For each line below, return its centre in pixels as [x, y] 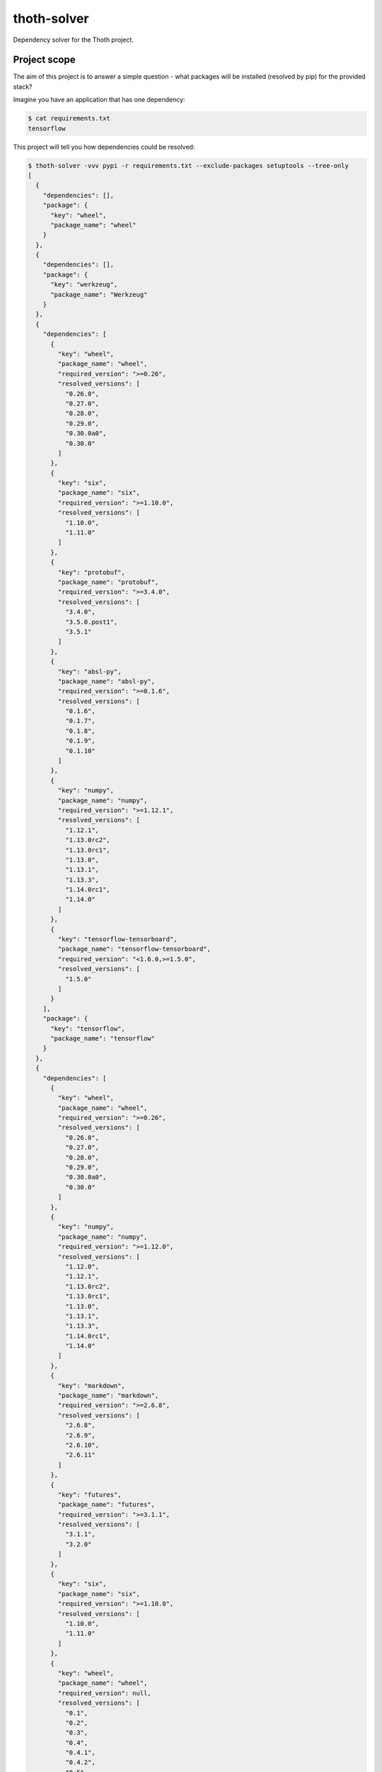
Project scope [44, 60]
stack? [23, 86]
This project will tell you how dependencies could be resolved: [104, 147]
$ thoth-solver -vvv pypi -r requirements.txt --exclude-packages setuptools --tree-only [189, 166]
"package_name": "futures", [106, 1505]
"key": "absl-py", [89, 671]
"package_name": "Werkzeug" [99, 295]
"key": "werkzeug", [84, 285]
